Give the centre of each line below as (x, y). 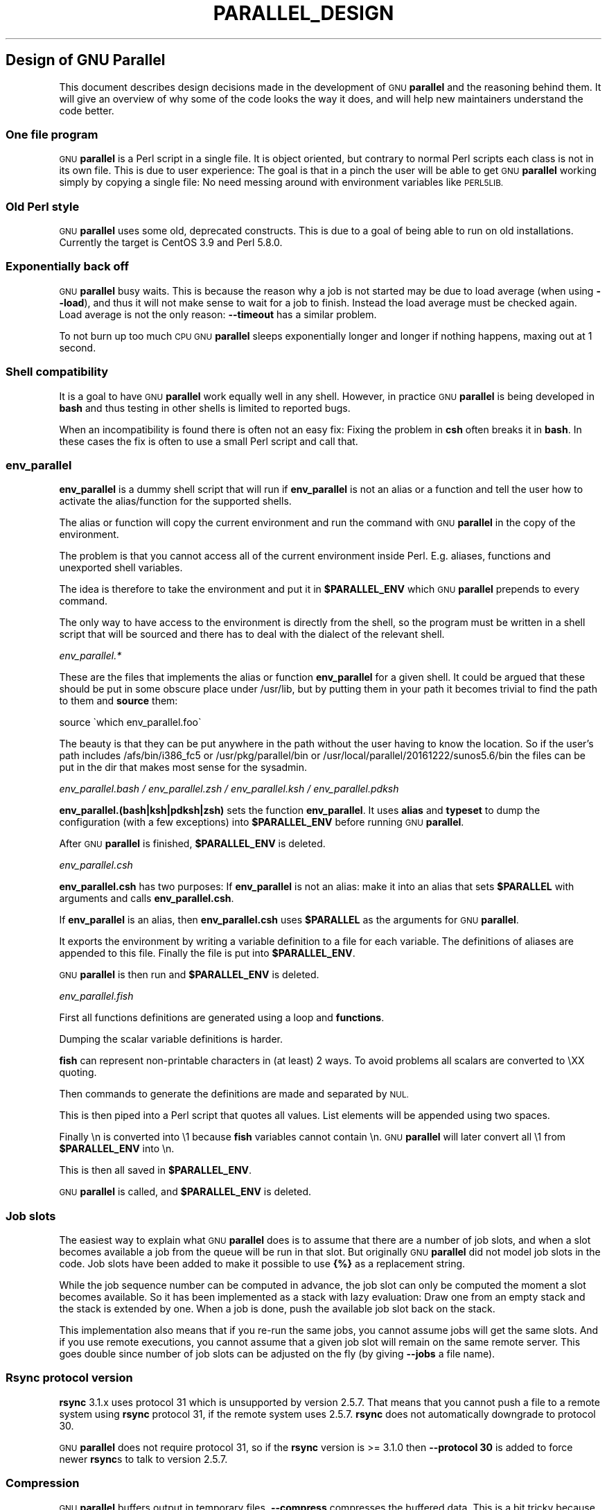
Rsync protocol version (69, 1378)
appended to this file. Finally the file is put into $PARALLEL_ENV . (207, 953)
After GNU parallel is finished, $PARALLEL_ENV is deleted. (192, 844)
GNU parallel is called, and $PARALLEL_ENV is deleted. (185, 1192)
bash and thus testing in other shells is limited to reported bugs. (205, 408)
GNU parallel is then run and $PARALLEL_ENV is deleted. (189, 975)
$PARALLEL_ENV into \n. (117, 1149)
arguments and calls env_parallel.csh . (147, 899)
